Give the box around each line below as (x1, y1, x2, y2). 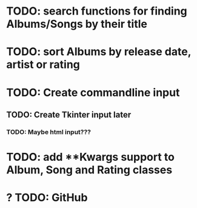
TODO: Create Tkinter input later (6, 109, 132, 119)
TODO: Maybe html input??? (6, 127, 92, 136)
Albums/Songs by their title (6, 17, 147, 31)
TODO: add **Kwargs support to (6, 150, 175, 164)
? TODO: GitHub (6, 191, 88, 204)
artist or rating (6, 58, 81, 72)
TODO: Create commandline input (6, 86, 180, 99)
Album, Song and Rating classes (6, 163, 173, 177)
